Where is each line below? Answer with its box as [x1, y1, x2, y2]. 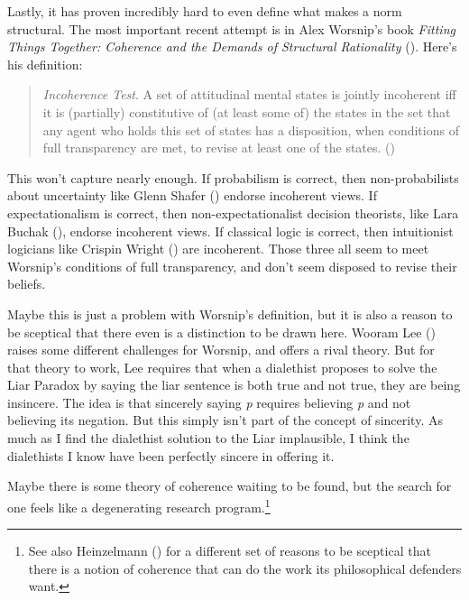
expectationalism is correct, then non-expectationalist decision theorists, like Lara [7, 203, 459, 222]
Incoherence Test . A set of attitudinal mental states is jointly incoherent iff [42, 85, 456, 104]
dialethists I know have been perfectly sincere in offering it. [7, 446, 335, 465]
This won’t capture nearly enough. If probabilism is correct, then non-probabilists [7, 168, 459, 187]
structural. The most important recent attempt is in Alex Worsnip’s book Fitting [7, 19, 455, 38]
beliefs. [7, 274, 46, 293]
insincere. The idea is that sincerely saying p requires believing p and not [7, 392, 411, 411]
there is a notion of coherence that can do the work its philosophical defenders [28, 558, 462, 577]
